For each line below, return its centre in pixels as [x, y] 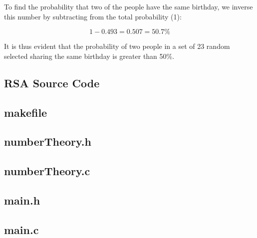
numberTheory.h [48, 141]
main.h [22, 200]
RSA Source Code [52, 83]
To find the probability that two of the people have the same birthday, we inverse [128, 6]
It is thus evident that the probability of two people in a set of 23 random [117, 46]
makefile [26, 112]
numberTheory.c [47, 171]
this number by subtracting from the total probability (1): [93, 16]
